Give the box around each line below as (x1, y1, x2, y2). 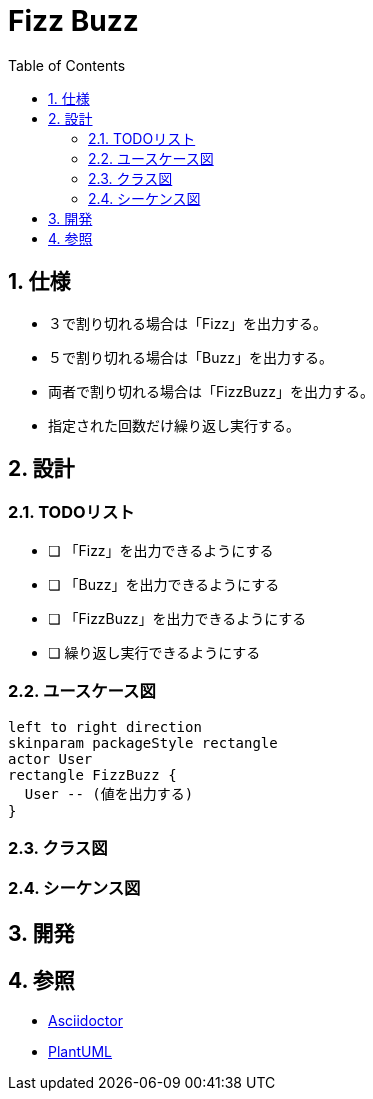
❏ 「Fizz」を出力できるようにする (48, 541, 274, 559)
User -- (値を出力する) (24, 785, 194, 802)
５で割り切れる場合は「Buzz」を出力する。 (48, 348, 333, 366)
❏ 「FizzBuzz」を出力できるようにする (48, 609, 307, 627)
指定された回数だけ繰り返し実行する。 (48, 416, 300, 434)
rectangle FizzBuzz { (8, 766, 177, 783)
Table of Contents (8, 56, 126, 74)
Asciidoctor (48, 1011, 123, 1029)
